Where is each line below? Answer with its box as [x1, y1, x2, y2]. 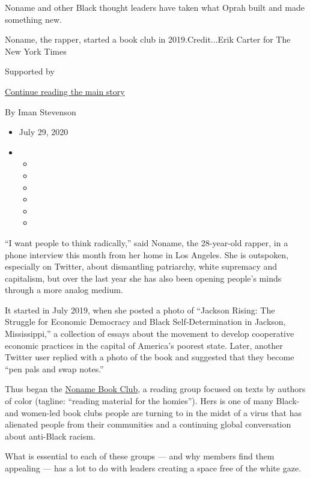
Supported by [5, 65, 55, 77]
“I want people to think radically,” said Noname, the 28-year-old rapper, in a [5, 236, 288, 249]
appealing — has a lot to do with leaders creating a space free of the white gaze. [5, 462, 302, 474]
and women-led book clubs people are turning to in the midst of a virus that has [5, 406, 302, 419]
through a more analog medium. [5, 283, 123, 296]
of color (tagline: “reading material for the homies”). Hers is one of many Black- [5, 395, 300, 407]
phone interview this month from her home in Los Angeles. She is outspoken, [5, 248, 289, 261]
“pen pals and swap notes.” [5, 362, 104, 375]
